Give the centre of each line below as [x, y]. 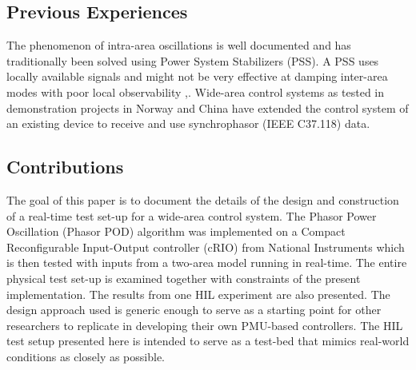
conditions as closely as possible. [86, 356]
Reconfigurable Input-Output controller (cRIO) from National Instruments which [206, 247]
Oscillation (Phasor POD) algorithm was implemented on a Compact [176, 231]
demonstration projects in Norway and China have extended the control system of [208, 107]
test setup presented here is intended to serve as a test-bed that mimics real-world [208, 341]
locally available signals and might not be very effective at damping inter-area [197, 76]
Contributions [65, 167]
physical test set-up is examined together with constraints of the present [184, 278]
